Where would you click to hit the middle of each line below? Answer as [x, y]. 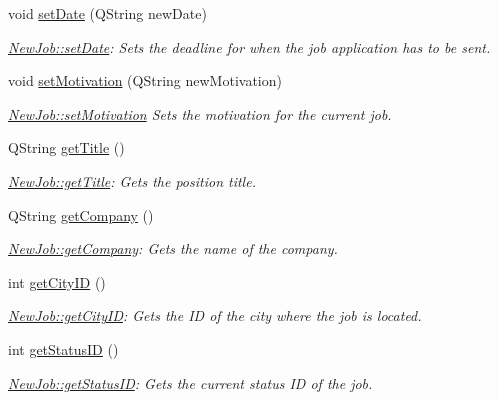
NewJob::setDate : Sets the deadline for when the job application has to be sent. [249, 46]
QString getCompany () [81, 214]
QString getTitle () [66, 147]
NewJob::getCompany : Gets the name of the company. [173, 248]
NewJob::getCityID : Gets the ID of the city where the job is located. [215, 315]
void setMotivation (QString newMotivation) [145, 80]
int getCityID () [57, 281]
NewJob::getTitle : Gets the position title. [132, 180]
